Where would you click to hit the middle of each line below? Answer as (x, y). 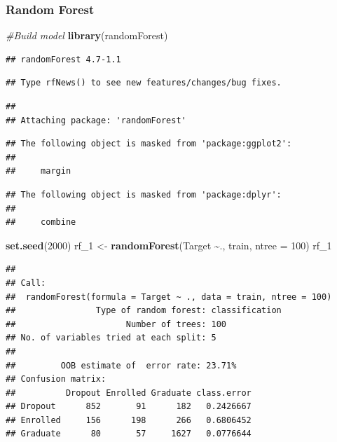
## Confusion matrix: (56, 379)
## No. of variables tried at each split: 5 (111, 338)
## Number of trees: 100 (116, 324)
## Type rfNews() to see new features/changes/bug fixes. (144, 83)
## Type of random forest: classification (144, 311)
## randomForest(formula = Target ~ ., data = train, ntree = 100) (169, 297)
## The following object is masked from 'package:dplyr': (144, 194)
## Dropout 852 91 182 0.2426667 (129, 407)
